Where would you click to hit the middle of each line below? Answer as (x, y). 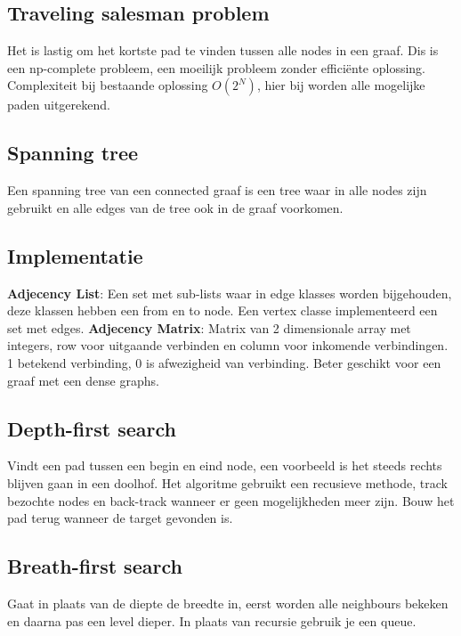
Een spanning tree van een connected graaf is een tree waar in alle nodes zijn (217, 190)
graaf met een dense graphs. (83, 380)
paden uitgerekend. (59, 105)
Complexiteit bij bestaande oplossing (108, 85)
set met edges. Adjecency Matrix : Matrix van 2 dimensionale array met (209, 327)
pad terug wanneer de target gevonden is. (120, 518)
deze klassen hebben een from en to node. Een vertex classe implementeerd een (222, 310)
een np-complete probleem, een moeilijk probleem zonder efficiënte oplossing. (217, 67)
